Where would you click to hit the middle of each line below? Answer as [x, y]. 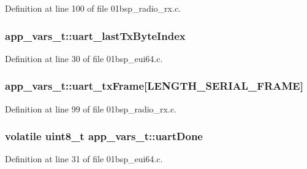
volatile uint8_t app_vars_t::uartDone [104, 136]
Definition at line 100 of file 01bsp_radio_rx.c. [93, 8]
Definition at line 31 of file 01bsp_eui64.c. [84, 159]
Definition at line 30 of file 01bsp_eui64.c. [84, 58]
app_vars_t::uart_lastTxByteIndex [95, 35]
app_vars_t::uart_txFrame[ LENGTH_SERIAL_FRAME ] [154, 86]
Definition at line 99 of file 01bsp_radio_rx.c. [91, 108]
